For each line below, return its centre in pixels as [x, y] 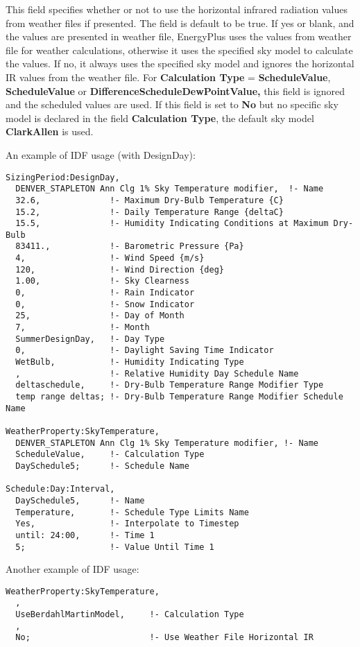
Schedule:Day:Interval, [60, 489]
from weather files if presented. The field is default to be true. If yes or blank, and [180, 23]
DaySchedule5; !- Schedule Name [102, 466]
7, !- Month [83, 328]
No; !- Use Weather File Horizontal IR [164, 638]
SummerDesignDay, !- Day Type [90, 339]
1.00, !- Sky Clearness [102, 281]
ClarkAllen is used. [50, 131]
